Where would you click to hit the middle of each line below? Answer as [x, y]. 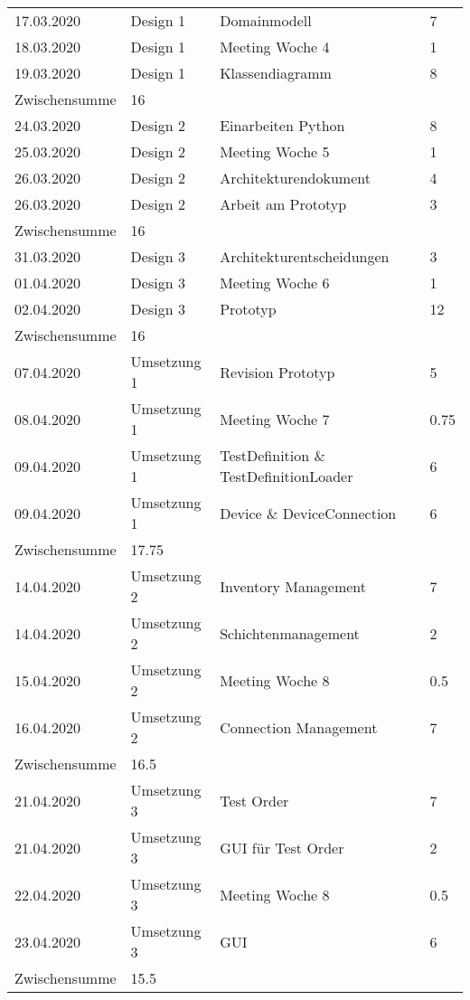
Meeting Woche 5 [275, 151]
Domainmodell [266, 20]
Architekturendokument [295, 178]
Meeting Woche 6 [275, 283]
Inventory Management [293, 586]
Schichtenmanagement [290, 633]
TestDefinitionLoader [287, 476]
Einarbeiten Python [282, 125]
